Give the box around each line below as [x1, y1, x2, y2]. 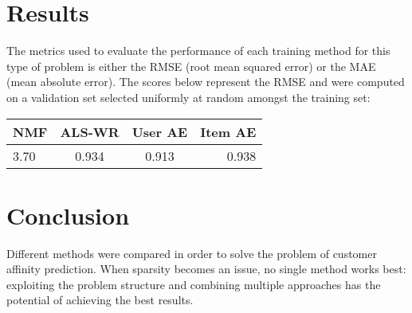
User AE [131, 122, 188, 141]
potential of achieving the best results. [6, 291, 194, 308]
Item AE [200, 122, 257, 141]
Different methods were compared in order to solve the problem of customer [6, 245, 377, 261]
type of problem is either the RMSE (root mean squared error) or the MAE [6, 57, 376, 74]
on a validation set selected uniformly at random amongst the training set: [6, 88, 371, 105]
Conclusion [6, 198, 130, 231]
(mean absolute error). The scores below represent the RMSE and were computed [6, 73, 405, 90]
